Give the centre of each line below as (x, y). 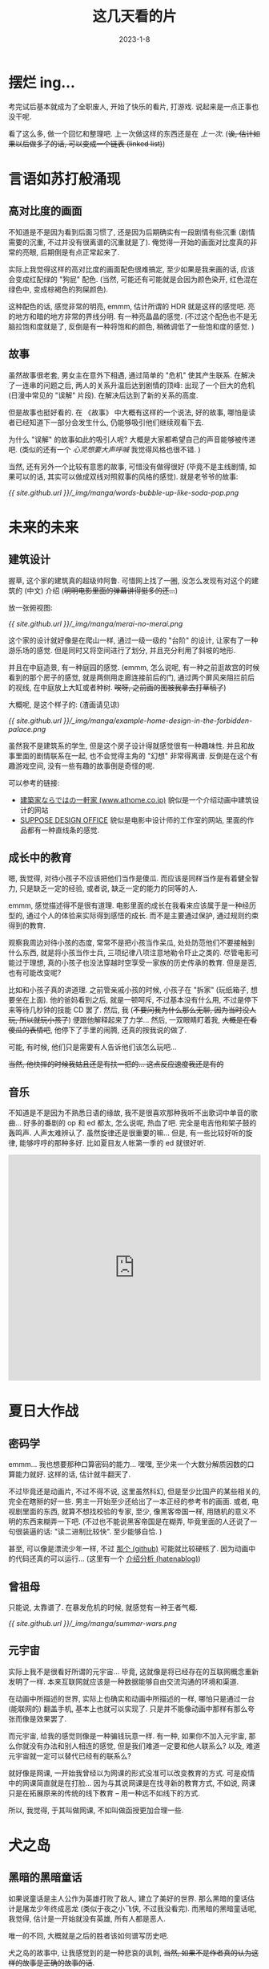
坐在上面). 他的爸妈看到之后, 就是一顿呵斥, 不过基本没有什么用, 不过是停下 (137, 1000)
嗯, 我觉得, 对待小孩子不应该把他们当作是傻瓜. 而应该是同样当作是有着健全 (130, 878)
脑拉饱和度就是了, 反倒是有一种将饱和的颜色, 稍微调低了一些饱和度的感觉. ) (131, 326)
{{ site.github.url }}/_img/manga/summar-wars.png (93, 1623)
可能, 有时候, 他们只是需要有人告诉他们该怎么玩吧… (93, 1047)
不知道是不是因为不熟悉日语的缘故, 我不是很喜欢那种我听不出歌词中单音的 (129, 1113)
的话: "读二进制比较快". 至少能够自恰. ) (99, 1532)
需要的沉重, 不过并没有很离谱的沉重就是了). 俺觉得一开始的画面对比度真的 (129, 242)
